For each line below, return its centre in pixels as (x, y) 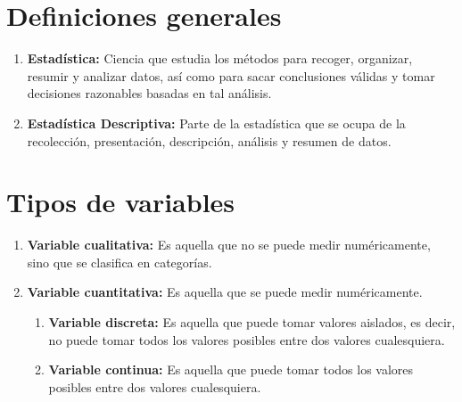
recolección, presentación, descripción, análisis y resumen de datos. (209, 140)
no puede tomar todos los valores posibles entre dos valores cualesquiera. (247, 339)
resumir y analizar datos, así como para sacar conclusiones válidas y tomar (231, 75)
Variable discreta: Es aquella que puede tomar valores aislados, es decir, (252, 322)
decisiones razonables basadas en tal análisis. (149, 93)
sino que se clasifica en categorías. (120, 262)
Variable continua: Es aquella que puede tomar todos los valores (231, 369)
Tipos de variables (121, 202)
